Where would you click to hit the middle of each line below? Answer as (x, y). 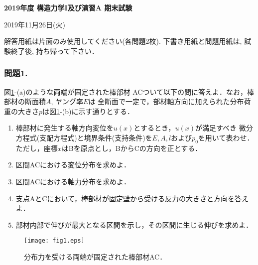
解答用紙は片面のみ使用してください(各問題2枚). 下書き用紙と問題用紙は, (123, 41)
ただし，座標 (37, 148)
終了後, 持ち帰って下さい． (55, 51)
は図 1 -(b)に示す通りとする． (88, 111)
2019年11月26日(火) (35, 24)
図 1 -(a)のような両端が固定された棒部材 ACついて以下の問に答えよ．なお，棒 (129, 91)
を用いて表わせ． (226, 137)
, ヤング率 (67, 101)
